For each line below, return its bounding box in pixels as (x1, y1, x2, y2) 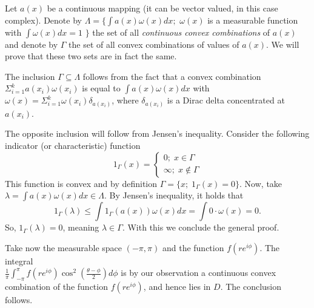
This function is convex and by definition (5, 177, 158, 189)
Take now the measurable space (5, 241, 122, 254)
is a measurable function (207, 13, 298, 26)
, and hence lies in (143, 280, 211, 293)
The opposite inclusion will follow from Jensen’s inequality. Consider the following (5, 127, 310, 140)
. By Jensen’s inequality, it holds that (104, 189, 244, 202)
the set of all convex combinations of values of (68, 38, 239, 50)
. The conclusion (220, 280, 282, 293)
